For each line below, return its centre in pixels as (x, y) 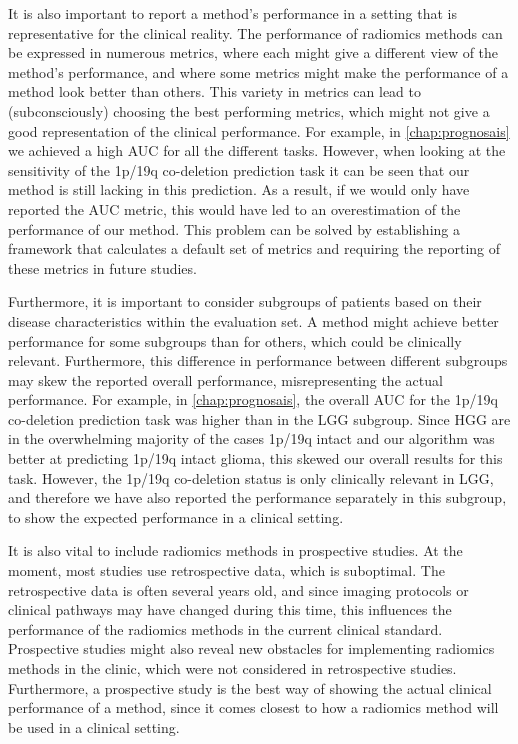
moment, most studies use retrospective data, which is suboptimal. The (226, 570)
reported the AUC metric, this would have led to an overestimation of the (234, 208)
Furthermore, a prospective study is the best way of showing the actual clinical (250, 687)
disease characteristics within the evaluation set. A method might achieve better (253, 320)
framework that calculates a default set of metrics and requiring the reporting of (254, 248)
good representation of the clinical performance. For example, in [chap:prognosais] (259, 130)
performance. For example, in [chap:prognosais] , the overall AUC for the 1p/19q (253, 399)
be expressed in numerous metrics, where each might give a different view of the (253, 52)
